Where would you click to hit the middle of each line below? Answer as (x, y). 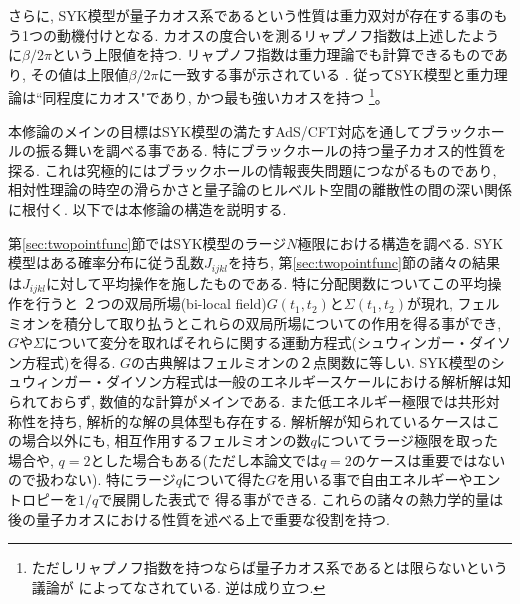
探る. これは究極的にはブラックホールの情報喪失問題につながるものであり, (252, 169)
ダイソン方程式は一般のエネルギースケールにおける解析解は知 (308, 381)
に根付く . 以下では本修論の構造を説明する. (147, 209)
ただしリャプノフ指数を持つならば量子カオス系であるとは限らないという (269, 567)
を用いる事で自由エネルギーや (374, 479)
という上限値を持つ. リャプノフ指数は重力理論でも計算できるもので (273, 54)
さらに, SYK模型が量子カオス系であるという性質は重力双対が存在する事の (251, 15)
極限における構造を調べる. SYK (400, 242)
